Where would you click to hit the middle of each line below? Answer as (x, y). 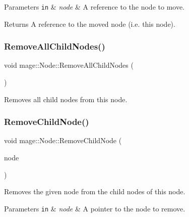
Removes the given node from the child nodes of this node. (95, 191)
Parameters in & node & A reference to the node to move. (94, 7)
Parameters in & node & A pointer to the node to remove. (95, 208)
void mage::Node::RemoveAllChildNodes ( (69, 65)
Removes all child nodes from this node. (66, 99)
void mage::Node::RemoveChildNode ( (63, 140)
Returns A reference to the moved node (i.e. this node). (90, 24)
